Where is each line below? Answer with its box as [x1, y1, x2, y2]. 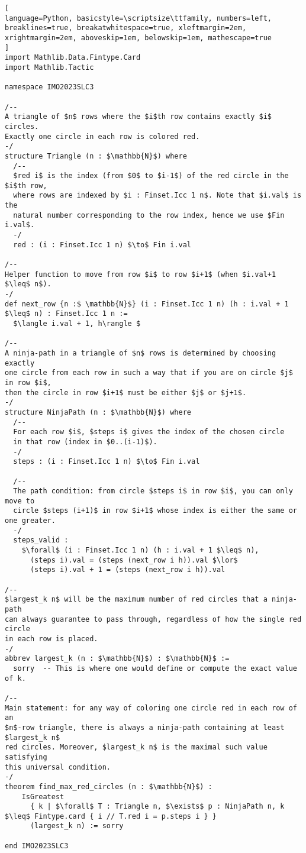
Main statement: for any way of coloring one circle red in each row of [5, 703, 297, 712]
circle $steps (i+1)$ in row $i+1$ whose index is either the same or [13, 506, 297, 515]
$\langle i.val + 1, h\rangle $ [13, 319, 141, 328]
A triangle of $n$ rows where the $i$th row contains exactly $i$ [5, 112, 272, 121]
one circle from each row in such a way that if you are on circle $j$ [5, 369, 293, 377]
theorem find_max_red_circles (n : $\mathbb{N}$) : [5, 782, 212, 791]
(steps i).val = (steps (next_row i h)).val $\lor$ [30, 555, 238, 564]
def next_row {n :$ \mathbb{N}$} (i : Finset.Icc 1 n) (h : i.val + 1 [5, 299, 289, 308]
